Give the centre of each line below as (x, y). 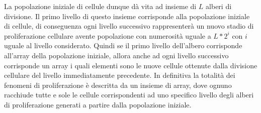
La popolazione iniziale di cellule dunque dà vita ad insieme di (100, 6)
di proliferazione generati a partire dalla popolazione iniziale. (98, 104)
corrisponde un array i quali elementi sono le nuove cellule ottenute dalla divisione (131, 65)
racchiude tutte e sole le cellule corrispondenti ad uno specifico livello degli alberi (129, 95)
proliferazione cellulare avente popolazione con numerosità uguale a (108, 35)
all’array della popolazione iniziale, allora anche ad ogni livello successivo (116, 55)
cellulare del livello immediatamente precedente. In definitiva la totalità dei (120, 75)
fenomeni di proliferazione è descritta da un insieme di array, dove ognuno (118, 85)
